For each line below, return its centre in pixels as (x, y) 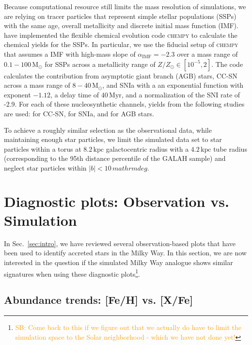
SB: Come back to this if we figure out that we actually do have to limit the (128, 327)
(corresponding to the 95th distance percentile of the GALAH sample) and (115, 158)
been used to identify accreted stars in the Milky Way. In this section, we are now (125, 253)
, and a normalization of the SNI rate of (181, 94)
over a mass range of (207, 54)
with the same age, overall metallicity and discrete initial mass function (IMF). (121, 25)
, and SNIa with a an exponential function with (173, 85)
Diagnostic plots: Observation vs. (117, 201)
